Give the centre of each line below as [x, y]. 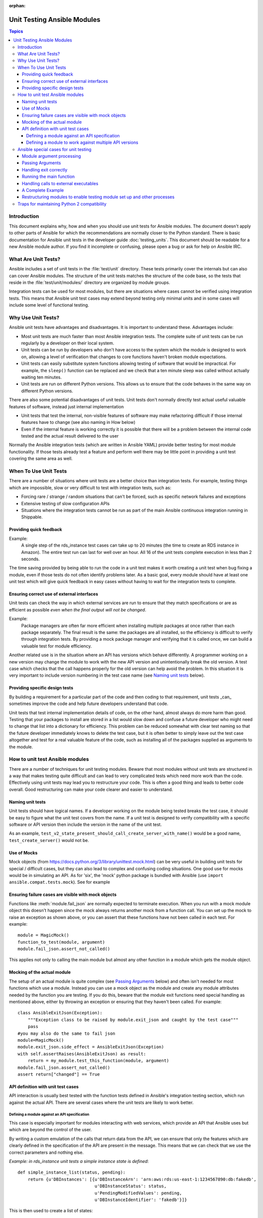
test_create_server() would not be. [49, 840]
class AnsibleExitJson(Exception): [60, 1013]
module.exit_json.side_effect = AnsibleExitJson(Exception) [91, 1047]
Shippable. [32, 517]
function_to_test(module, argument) [61, 942]
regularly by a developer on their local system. [68, 343]
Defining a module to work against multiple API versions [82, 143]
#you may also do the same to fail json [66, 1033]
